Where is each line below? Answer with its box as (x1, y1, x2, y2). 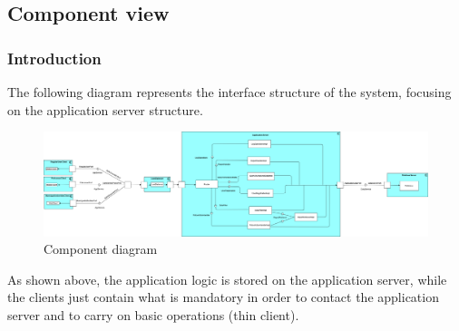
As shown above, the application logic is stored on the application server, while (7, 269, 447, 288)
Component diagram (44, 239, 158, 258)
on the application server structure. (7, 100, 203, 119)
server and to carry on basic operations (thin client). (7, 306, 299, 325)
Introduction (7, 46, 102, 69)
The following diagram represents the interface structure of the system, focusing (7, 83, 452, 101)
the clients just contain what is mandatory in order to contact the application (7, 287, 439, 307)
